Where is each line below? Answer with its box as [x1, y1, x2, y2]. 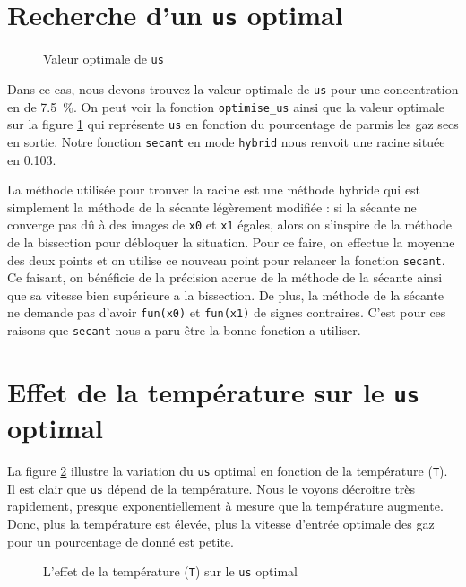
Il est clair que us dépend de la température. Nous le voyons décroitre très [7, 479, 416, 497]
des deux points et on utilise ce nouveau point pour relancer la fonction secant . [7, 250, 445, 269]
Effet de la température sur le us [7, 373, 420, 410]
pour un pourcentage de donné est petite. [7, 531, 234, 550]
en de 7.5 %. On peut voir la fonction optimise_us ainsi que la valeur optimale [7, 97, 445, 116]
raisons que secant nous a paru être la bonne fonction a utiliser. [7, 321, 361, 340]
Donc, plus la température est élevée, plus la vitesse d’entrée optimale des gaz [7, 514, 435, 533]
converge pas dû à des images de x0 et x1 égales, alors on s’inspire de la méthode [7, 215, 452, 234]
